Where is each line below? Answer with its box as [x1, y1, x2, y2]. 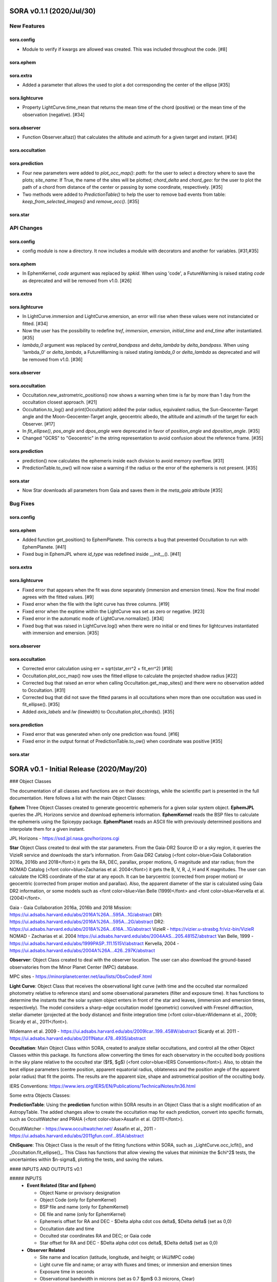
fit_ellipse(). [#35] [22, 702, 60, 708]
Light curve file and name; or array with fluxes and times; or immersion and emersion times [39, 1261, 232, 1268]
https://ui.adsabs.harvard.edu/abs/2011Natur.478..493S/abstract [9, 1035, 146, 1041]
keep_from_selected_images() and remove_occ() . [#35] [22, 198, 140, 205]
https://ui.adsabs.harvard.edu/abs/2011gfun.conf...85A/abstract [9, 1132, 144, 1138]
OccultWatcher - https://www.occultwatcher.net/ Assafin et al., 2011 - [9, 1126, 156, 1132]
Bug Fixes [9, 500, 35, 507]
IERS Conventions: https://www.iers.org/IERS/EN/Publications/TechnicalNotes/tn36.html [9, 1083, 196, 1089]
